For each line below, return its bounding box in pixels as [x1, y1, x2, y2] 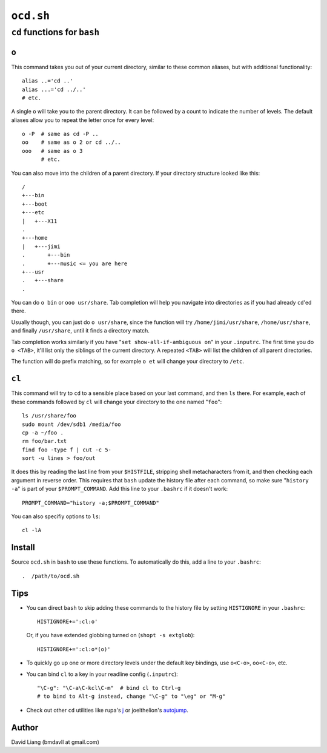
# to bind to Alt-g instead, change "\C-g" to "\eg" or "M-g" [37, 693, 226, 700]
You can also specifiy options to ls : [11, 513, 101, 520]
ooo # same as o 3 [22, 147, 83, 154]
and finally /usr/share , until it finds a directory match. [11, 327, 150, 334]
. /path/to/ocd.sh [22, 572, 80, 579]
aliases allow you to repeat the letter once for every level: [11, 116, 154, 124]
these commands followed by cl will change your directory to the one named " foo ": [11, 398, 222, 405]
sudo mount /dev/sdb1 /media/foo [22, 420, 121, 428]
